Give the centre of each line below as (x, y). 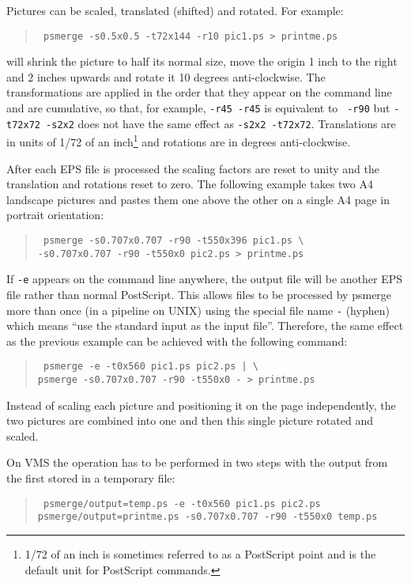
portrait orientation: (55, 215)
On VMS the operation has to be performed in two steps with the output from (197, 462)
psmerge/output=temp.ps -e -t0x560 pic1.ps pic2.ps (182, 503)
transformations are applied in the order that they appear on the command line (199, 92)
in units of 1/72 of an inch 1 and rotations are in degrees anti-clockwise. (179, 140)
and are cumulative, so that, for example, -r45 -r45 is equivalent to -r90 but (198, 108)
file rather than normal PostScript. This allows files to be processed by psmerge (199, 294)
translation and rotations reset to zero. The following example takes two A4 (190, 184)
